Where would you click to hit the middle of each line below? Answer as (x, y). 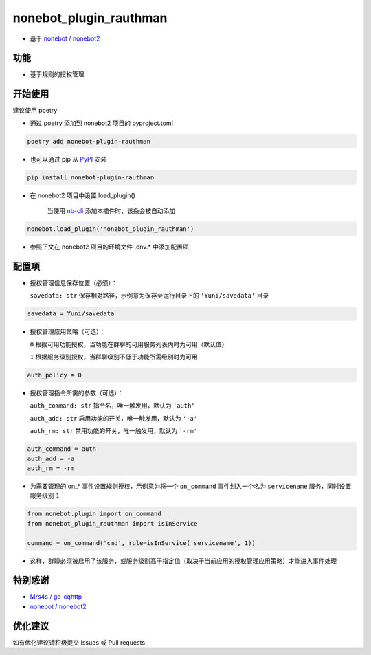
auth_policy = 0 (55, 375)
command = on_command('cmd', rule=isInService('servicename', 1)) (141, 543)
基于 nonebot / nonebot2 (65, 38)
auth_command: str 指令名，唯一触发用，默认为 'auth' (112, 406)
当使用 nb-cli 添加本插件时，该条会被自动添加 (111, 211)
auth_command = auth (61, 449)
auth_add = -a (51, 458)
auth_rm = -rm (51, 468)
